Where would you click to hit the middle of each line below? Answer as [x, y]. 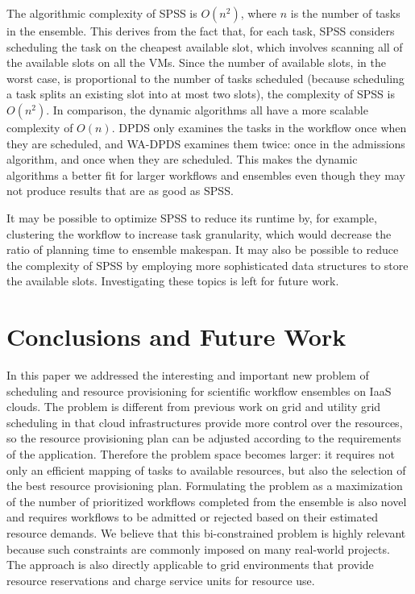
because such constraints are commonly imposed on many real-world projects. [198, 548]
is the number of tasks [345, 13]
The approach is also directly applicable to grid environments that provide [190, 565]
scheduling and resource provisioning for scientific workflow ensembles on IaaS [199, 390]
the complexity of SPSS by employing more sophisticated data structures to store [207, 265]
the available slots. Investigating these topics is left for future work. [173, 281]
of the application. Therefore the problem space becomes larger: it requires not [201, 454]
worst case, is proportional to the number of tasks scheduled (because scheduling [205, 78]
